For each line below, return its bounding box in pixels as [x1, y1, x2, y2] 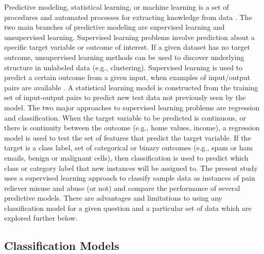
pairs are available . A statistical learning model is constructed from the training [4, 82, 258, 92]
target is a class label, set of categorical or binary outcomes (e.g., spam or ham [4, 142, 253, 153]
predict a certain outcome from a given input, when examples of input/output [4, 72, 251, 83]
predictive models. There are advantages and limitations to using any [4, 192, 222, 203]
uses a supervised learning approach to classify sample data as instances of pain [4, 172, 255, 183]
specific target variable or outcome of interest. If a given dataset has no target [4, 42, 251, 52]
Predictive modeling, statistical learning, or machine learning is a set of [4, 2, 229, 12]
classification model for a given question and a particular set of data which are [4, 202, 252, 213]
